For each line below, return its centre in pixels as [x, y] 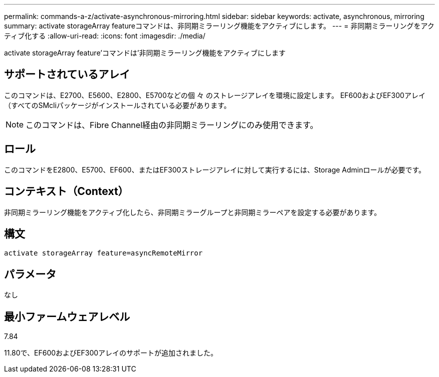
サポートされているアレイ [67, 74]
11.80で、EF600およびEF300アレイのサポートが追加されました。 [111, 353]
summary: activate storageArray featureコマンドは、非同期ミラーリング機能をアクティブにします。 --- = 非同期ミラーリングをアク [219, 26]
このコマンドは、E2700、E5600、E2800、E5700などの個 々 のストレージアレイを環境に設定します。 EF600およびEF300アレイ [215, 95]
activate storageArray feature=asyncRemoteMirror [103, 253]
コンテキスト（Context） [66, 191]
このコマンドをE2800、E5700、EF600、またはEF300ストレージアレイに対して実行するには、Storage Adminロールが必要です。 [215, 169]
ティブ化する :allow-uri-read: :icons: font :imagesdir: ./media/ [105, 36]
